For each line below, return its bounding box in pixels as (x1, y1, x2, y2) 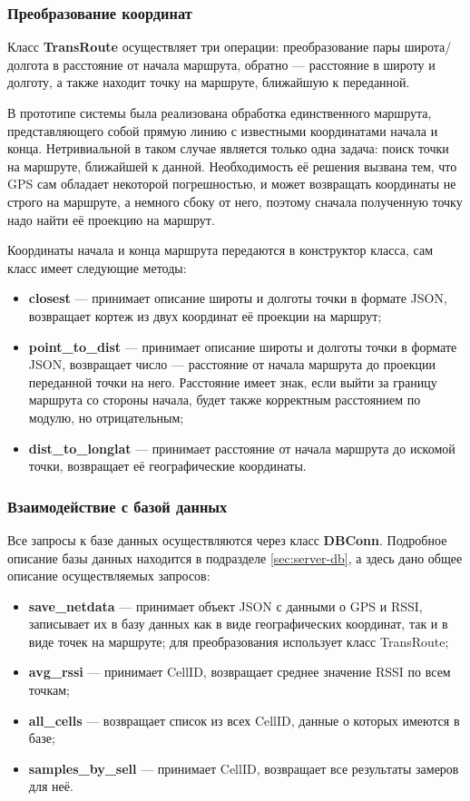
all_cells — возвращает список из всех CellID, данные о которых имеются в (28, 710, 460, 729)
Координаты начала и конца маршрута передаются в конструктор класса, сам (7, 240, 433, 259)
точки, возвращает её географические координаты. (28, 456, 307, 475)
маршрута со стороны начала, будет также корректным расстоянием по (28, 390, 421, 409)
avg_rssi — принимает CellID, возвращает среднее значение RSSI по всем (28, 662, 451, 681)
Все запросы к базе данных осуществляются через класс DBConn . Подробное (7, 530, 447, 549)
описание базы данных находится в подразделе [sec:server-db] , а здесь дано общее (7, 548, 463, 567)
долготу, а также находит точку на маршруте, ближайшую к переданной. (7, 73, 410, 92)
